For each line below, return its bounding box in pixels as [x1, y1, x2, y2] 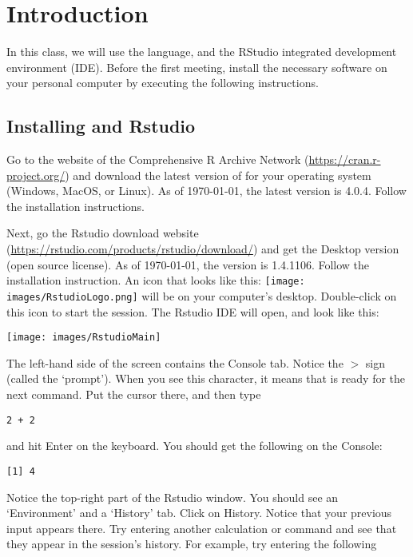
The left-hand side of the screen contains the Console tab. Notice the [6, 354, 344, 371]
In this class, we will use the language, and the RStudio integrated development [6, 43, 397, 60]
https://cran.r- [308, 151, 381, 168]
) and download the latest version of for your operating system [65, 166, 371, 183]
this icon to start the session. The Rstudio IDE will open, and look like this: [6, 303, 379, 320]
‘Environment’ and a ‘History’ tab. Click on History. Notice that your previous [6, 504, 392, 521]
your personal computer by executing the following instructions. [6, 74, 319, 91]
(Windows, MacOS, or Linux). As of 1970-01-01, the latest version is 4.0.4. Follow [6, 182, 407, 199]
